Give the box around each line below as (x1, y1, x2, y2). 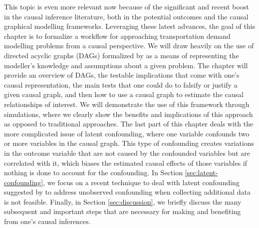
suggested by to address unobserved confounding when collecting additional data (4, 187, 251, 197)
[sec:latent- (185, 167, 218, 178)
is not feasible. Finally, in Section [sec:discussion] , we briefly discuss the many (4, 196, 242, 207)
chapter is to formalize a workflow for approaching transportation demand (4, 30, 231, 41)
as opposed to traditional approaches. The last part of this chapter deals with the (4, 118, 254, 129)
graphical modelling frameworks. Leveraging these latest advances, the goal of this (4, 21, 256, 31)
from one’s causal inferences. (4, 216, 91, 227)
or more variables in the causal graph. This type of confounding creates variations (4, 138, 255, 148)
